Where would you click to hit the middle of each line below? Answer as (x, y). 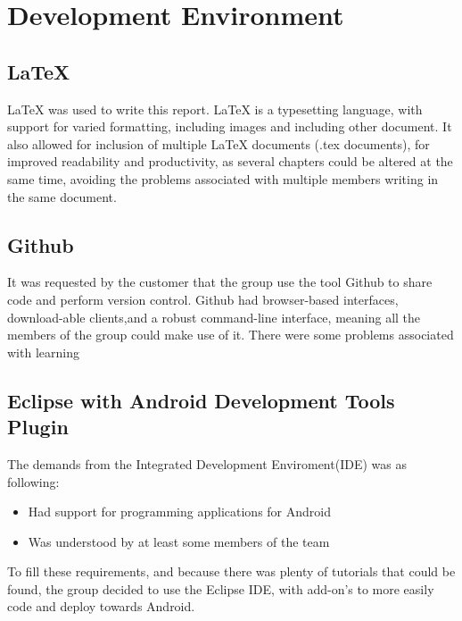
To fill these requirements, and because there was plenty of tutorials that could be (231, 571)
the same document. (62, 196)
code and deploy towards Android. (101, 606)
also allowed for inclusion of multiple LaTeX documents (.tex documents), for (219, 143)
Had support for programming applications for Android (179, 512)
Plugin (38, 427)
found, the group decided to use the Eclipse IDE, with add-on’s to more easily (221, 588)
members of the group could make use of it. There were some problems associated (231, 335)
